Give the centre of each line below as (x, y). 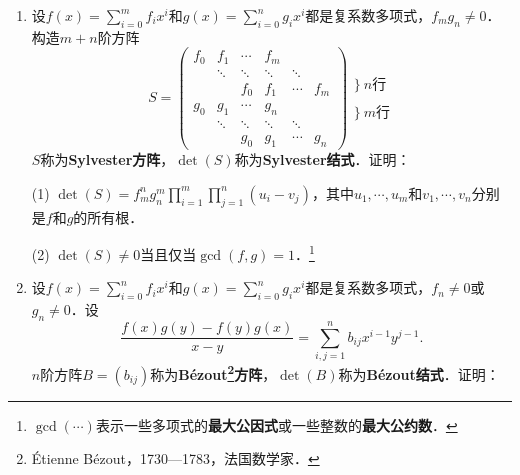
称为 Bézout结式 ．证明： (419, 373)
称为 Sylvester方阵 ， (107, 159)
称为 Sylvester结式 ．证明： (322, 159)
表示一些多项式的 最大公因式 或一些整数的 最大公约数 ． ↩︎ (276, 424)
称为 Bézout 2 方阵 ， (213, 372)
